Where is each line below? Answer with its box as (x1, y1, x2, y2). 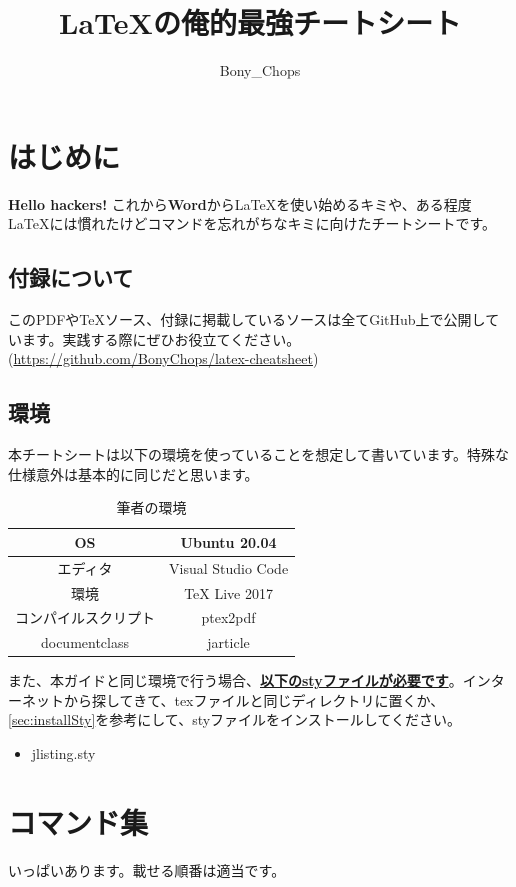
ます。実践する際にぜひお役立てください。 (21, 328, 301, 349)
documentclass (40, 632, 130, 653)
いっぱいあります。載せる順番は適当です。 (8, 859, 286, 880)
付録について (8, 262, 134, 293)
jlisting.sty (31, 743, 96, 764)
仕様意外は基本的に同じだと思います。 (8, 463, 259, 484)
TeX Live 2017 (184, 582, 273, 603)
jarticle (207, 632, 250, 653)
